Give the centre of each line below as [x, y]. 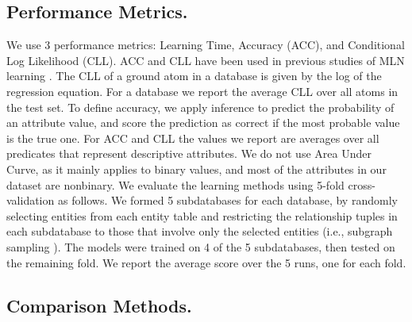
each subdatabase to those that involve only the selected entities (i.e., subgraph [200, 231]
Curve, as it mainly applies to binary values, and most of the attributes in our [196, 169]
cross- [362, 184]
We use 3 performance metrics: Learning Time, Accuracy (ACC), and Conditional [206, 45]
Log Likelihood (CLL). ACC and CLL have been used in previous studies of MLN [206, 60]
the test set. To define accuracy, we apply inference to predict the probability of [200, 107]
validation [31, 200]
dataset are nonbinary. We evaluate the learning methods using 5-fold [175, 184]
